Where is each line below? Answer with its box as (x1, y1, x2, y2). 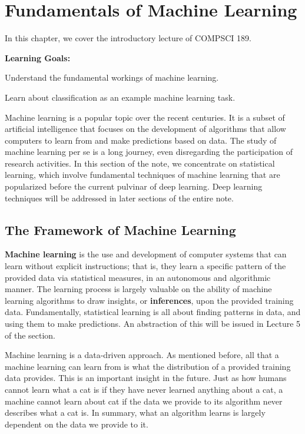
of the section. (5, 329, 56, 341)
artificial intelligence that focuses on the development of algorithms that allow (5, 122, 286, 135)
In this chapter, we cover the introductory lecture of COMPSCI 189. (5, 32, 251, 44)
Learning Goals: (5, 51, 71, 64)
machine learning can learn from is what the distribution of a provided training (5, 360, 291, 372)
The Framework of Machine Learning (5, 220, 236, 238)
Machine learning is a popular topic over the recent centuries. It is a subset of (5, 111, 285, 123)
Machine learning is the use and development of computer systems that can (5, 248, 287, 260)
